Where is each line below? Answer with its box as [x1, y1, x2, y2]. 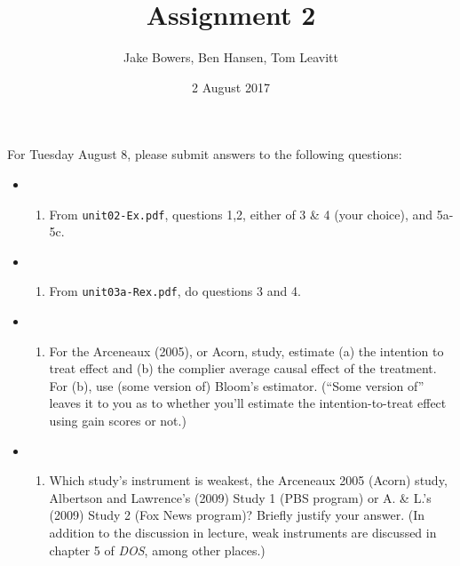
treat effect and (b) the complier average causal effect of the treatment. [49, 359, 437, 378]
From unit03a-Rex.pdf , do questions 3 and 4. [49, 282, 301, 300]
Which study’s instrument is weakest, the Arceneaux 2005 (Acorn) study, [49, 471, 448, 490]
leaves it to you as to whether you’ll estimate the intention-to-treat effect [49, 394, 447, 412]
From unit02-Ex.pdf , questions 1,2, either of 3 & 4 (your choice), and [49, 204, 433, 223]
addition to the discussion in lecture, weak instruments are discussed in [49, 522, 437, 541]
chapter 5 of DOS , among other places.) [49, 540, 266, 559]
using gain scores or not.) [49, 411, 186, 429]
